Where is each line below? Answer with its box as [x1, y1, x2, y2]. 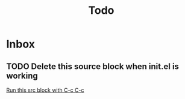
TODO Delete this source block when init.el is [6, 61, 180, 71]
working [6, 70, 38, 81]
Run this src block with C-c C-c [6, 86, 84, 94]
